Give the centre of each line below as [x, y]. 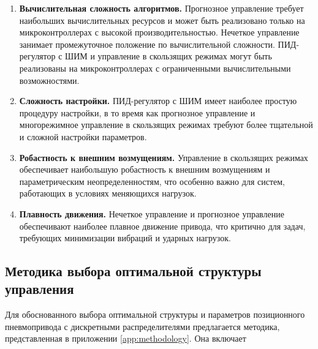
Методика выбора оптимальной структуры [133, 271]
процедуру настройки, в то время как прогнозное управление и [137, 112]
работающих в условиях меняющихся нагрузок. [108, 193]
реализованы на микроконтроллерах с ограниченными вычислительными [155, 68]
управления [40, 289]
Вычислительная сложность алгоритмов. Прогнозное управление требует [161, 8]
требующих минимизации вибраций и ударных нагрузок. [125, 238]
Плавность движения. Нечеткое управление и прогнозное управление [152, 213]
